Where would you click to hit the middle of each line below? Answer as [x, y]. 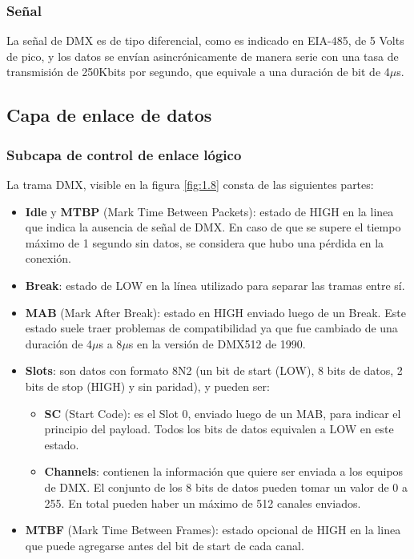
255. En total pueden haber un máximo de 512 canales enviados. [203, 503]
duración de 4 [59, 343]
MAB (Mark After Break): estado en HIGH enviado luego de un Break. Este [215, 312]
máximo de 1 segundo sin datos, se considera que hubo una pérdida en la [205, 242]
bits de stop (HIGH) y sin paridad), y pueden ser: [147, 386]
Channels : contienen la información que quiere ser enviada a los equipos [224, 471]
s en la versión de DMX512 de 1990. [217, 343]
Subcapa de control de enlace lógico [124, 154]
